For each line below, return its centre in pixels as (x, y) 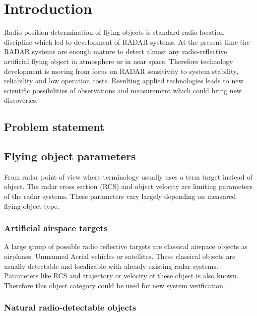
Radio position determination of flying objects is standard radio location (114, 32)
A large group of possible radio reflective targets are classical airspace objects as (126, 246)
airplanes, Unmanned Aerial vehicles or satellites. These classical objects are (120, 256)
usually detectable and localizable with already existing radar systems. (111, 266)
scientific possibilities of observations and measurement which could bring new (123, 90)
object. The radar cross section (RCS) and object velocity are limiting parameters (128, 186)
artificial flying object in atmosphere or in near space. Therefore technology (119, 61)
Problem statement (54, 127)
